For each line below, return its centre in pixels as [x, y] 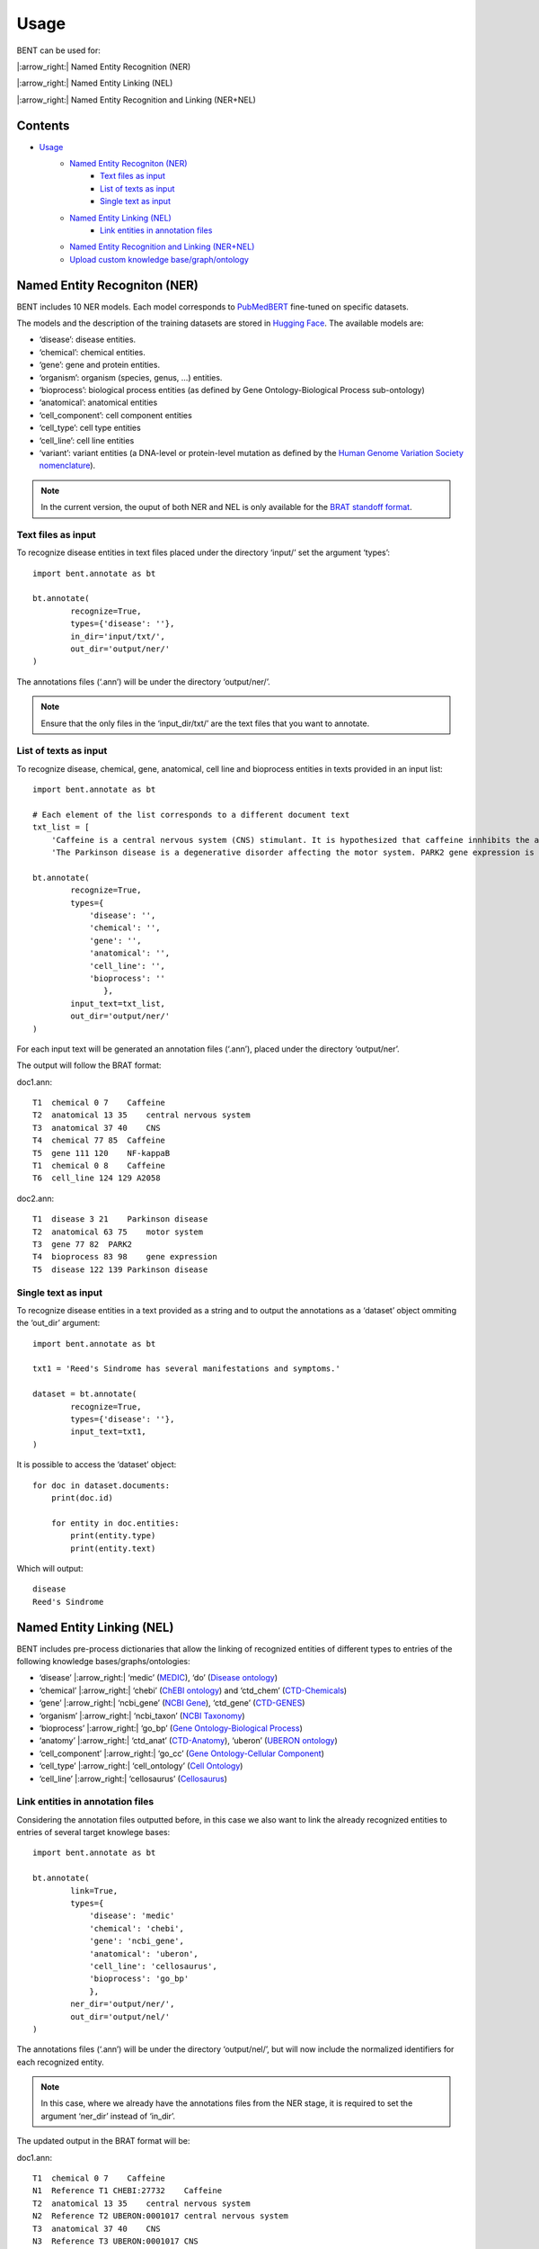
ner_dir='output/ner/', [123, 2004]
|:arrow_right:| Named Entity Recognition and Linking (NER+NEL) [136, 100]
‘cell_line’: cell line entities [87, 440]
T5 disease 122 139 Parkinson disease [120, 1269]
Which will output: [50, 1568]
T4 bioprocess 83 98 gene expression [125, 1257]
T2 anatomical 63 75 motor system [118, 1232]
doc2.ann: [35, 1198]
